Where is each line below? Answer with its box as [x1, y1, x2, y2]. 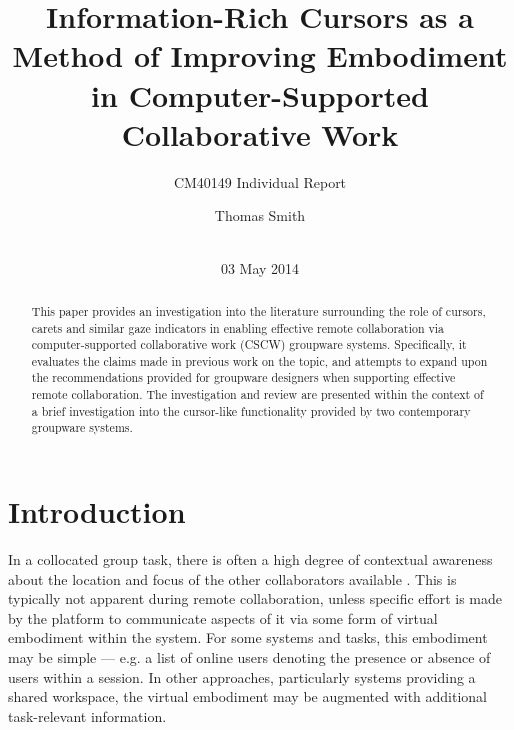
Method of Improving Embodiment [12, 35, 508, 76]
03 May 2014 [220, 258, 300, 279]
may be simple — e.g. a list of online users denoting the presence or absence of [8, 647, 491, 668]
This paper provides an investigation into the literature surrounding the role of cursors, [31, 302, 486, 319]
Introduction [8, 491, 186, 532]
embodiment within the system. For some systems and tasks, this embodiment [8, 627, 488, 648]
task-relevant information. [8, 705, 167, 726]
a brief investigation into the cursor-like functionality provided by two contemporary [31, 402, 471, 419]
